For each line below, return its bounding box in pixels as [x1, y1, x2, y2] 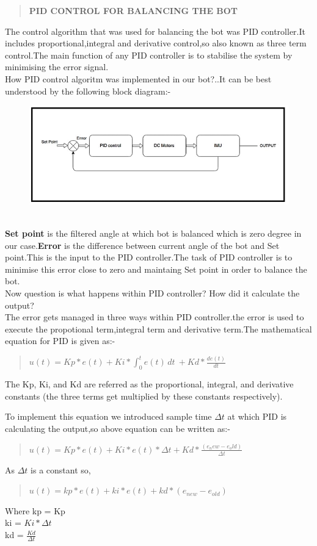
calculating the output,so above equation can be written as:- [5, 422, 230, 434]
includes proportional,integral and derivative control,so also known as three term [5, 37, 307, 49]
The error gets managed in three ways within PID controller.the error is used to [5, 311, 304, 323]
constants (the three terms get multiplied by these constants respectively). [5, 389, 283, 402]
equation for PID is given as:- [5, 334, 115, 347]
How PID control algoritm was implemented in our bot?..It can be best [5, 72, 272, 85]
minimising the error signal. [5, 60, 109, 73]
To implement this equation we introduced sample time [5, 410, 212, 423]
